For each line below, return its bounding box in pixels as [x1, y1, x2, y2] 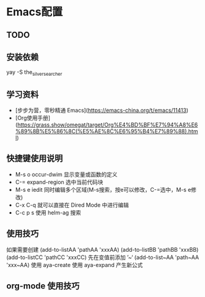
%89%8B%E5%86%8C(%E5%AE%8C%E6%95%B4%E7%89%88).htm [15, 128, 198, 134]
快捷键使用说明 [6, 153, 63, 164]
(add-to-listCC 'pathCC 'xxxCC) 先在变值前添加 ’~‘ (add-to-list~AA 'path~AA [6, 254, 199, 261]
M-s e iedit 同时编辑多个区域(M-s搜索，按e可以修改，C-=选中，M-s [15, 186, 187, 193]
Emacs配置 [6, 5, 63, 19]
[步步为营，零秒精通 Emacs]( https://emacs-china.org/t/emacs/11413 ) [15, 107, 188, 114]
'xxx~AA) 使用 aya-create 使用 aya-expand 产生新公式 [6, 261, 143, 268]
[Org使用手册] [15, 114, 51, 122]
